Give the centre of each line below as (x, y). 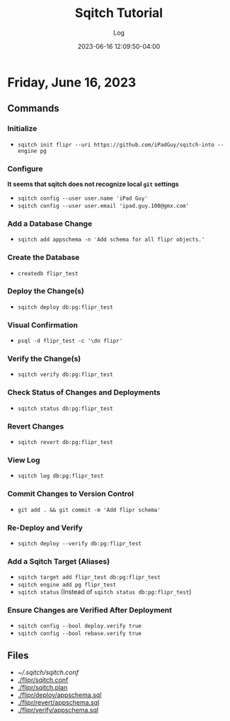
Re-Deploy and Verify (45, 528)
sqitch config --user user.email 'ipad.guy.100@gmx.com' (103, 206)
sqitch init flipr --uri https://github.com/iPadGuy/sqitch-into (116, 144)
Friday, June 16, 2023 (72, 82)
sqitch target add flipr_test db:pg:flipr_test (89, 578)
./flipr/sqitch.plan (42, 688)
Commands (34, 109)
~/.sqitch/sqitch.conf (48, 672)
